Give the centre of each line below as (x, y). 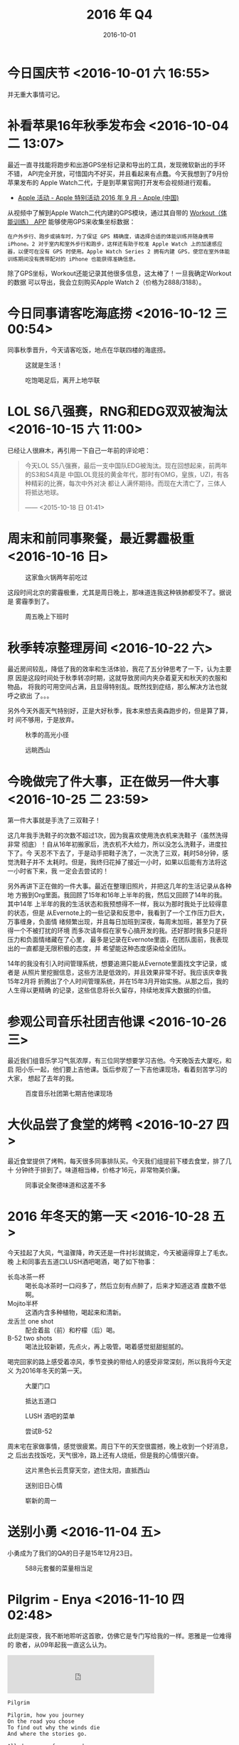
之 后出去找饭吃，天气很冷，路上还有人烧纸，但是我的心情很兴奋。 (105, 1455)
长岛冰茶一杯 (26, 1277)
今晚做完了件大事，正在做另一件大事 (113, 781)
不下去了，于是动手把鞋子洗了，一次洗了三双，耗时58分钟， (134, 853)
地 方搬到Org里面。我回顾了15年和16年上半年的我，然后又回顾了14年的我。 (117, 895)
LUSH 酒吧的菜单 (50, 1416)
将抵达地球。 (43, 492)
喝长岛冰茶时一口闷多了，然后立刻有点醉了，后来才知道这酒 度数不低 (126, 1286)
